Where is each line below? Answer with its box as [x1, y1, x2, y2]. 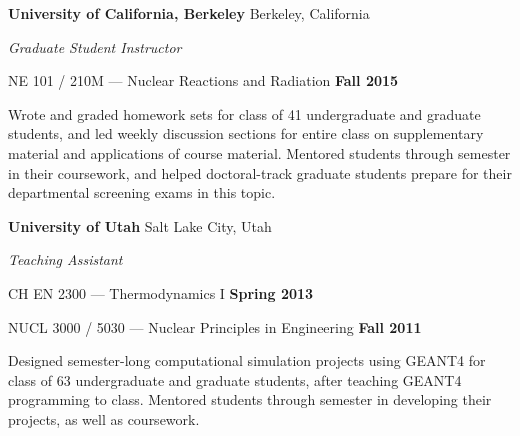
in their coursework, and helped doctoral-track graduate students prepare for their [8, 162, 512, 183]
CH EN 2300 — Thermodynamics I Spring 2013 [8, 282, 314, 303]
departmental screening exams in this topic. [8, 182, 276, 203]
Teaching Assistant [8, 249, 123, 270]
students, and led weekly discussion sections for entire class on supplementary [8, 123, 484, 144]
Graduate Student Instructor [8, 36, 182, 57]
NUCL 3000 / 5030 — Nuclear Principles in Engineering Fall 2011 [8, 316, 422, 337]
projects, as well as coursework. [8, 408, 200, 429]
